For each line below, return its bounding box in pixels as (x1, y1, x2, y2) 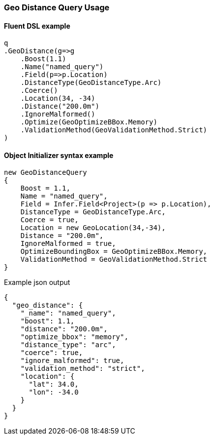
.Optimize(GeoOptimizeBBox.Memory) (20, 118, 157, 126)
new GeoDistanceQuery (4, 168, 87, 177)
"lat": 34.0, (29, 380, 79, 389)
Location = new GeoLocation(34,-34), (20, 224, 166, 232)
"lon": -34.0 (29, 388, 79, 397)
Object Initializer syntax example (4, 151, 114, 160)
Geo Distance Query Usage (4, 2, 110, 12)
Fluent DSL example (4, 21, 70, 30)
